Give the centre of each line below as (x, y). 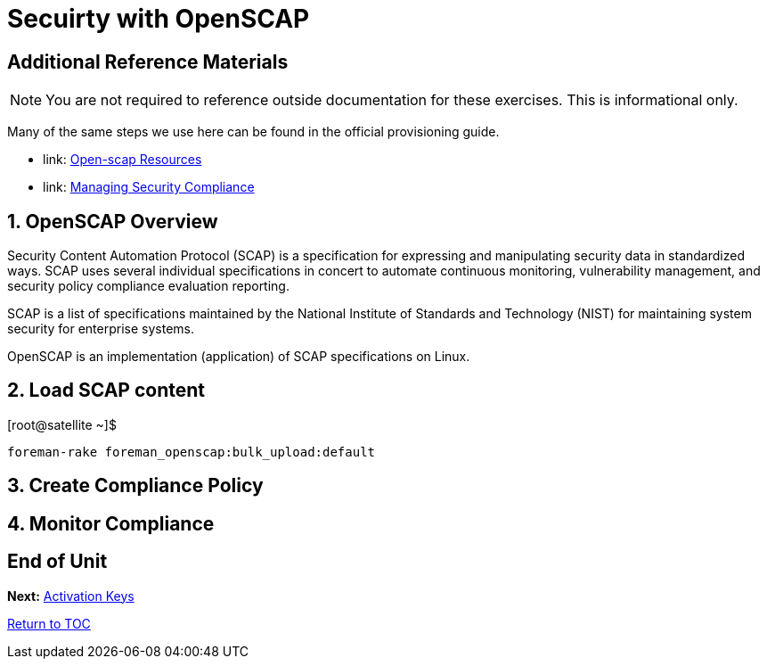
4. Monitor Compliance (111, 523)
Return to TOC (49, 623)
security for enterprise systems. (101, 329)
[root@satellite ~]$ (62, 424)
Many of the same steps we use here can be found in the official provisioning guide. (253, 132)
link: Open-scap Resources (122, 160)
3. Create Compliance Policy (135, 486)
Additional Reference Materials (148, 62)
